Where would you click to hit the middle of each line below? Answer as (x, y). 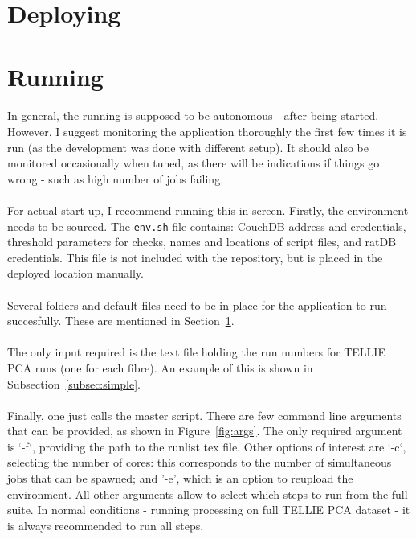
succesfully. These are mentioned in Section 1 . (121, 321)
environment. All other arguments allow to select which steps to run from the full (208, 494)
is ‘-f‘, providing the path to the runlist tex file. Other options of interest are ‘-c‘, (207, 446)
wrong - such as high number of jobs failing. (116, 178)
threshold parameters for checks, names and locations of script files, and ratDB (202, 242)
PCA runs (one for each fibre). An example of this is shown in (160, 367)
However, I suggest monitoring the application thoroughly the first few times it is (207, 131)
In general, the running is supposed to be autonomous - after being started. (193, 115)
